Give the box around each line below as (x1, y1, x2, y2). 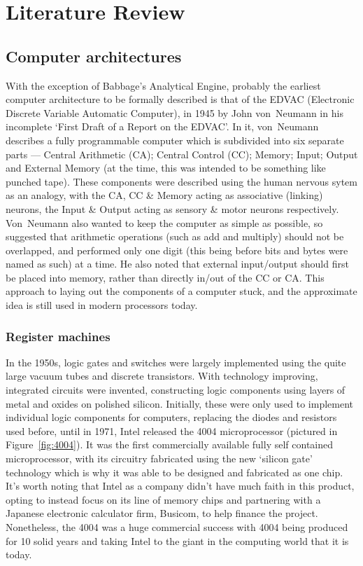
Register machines (6, 327, 111, 345)
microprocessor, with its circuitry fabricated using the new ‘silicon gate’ (6, 451, 313, 466)
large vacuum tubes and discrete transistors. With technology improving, (6, 368, 318, 383)
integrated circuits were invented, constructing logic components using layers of (6, 382, 346, 397)
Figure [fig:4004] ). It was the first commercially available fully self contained (6, 437, 334, 452)
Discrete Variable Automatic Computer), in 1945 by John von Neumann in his (6, 105, 343, 120)
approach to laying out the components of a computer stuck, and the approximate (6, 284, 357, 298)
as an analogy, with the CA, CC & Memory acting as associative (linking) (6, 188, 323, 202)
